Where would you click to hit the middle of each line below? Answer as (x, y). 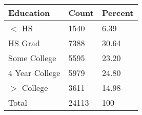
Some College (32, 58)
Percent (118, 13)
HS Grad (24, 43)
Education (29, 13)
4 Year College (34, 73)
